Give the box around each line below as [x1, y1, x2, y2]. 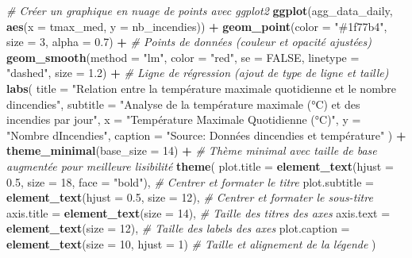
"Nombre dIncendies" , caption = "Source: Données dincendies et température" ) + [6, 126, 406, 143]
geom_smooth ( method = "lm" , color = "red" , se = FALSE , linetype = [6, 48, 360, 65]
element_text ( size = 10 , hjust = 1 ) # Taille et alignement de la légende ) [6, 235, 376, 252]
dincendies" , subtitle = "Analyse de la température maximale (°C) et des [6, 95, 360, 112]
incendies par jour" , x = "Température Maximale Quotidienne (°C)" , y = [6, 111, 361, 128]
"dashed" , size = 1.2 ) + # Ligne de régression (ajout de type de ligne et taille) [6, 64, 389, 81]
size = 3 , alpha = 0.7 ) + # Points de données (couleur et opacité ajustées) [6, 33, 372, 50]
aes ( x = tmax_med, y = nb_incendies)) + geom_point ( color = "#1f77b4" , [6, 17, 387, 34]
